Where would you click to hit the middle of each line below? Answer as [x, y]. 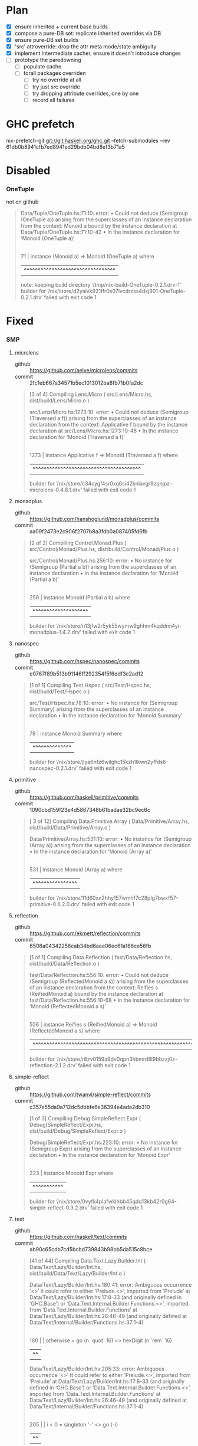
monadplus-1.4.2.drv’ [55, 632]
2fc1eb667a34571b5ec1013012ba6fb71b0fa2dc [86, 383]
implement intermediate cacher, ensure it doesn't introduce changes [98, 53]
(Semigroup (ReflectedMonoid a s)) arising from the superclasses [109, 981]
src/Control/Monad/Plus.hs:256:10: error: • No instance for [101, 560]
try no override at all [57, 80]
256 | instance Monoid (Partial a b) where [80, 597]
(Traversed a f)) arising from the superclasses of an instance [103, 418]
